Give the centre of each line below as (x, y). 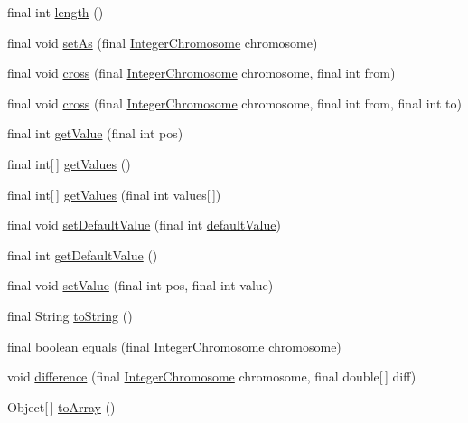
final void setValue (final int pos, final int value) (140, 285)
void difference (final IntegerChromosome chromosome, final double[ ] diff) (212, 376)
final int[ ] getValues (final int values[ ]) (114, 194)
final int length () (56, 12)
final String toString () (70, 315)
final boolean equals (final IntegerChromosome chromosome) (174, 346)
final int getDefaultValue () (83, 254)
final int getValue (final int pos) (95, 133)
